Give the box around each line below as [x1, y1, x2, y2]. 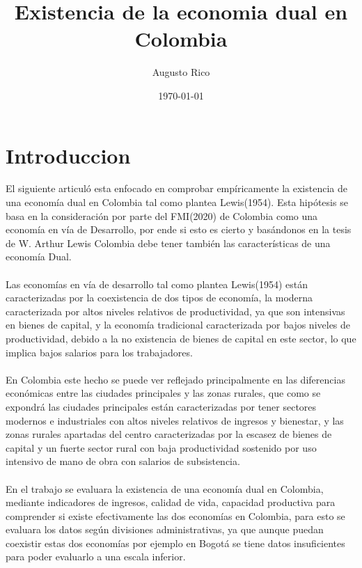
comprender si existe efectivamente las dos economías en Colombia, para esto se [6, 508, 345, 523]
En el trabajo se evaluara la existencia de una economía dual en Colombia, [6, 481, 324, 496]
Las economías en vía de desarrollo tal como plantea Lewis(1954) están [6, 276, 308, 291]
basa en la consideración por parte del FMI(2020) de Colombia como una [6, 208, 318, 223]
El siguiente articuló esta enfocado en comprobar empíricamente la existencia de [6, 181, 347, 196]
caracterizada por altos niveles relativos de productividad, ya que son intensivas [6, 303, 345, 318]
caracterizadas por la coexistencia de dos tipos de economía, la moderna [6, 290, 313, 305]
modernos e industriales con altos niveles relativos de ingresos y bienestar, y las [6, 413, 344, 427]
